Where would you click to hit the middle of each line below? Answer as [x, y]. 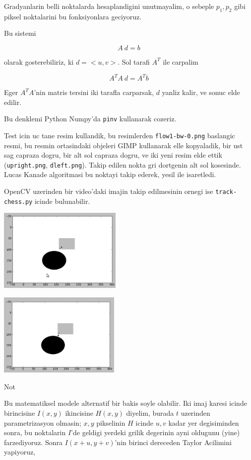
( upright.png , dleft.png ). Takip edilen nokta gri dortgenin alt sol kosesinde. [123, 164]
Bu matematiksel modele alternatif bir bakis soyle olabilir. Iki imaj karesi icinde [125, 403]
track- [226, 192]
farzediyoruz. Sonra [33, 442]
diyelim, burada [150, 413]
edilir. [13, 102]
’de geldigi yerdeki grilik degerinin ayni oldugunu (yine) [156, 432]
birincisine [20, 413]
